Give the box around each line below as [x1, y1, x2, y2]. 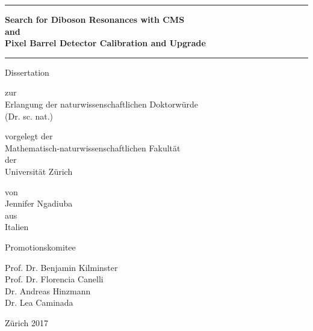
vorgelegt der [5, 130, 53, 142]
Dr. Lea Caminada [5, 296, 73, 309]
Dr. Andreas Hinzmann [5, 284, 91, 297]
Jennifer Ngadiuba [5, 197, 73, 210]
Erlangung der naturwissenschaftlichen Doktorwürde [5, 97, 198, 110]
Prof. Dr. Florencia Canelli [5, 273, 104, 285]
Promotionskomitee [5, 240, 76, 253]
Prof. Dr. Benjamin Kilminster [5, 261, 118, 273]
